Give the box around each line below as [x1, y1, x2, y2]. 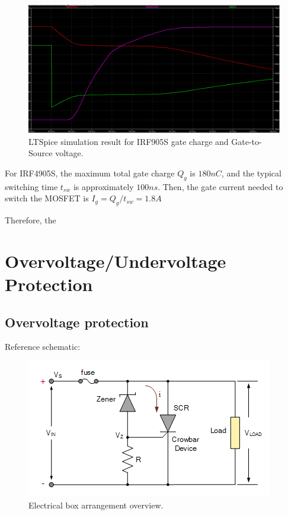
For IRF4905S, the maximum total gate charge [5, 166, 175, 179]
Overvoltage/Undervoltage [5, 248, 226, 273]
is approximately [73, 180, 134, 192]
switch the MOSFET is [5, 192, 89, 204]
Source [28, 147, 53, 159]
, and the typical [221, 166, 281, 179]
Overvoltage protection [5, 312, 149, 331]
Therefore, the [5, 214, 56, 226]
